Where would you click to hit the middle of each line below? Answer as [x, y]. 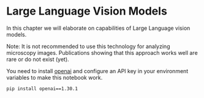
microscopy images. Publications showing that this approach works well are [102, 52]
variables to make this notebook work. [55, 77]
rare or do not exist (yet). [38, 59]
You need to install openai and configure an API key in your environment [97, 71]
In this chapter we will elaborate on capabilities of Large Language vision [98, 28]
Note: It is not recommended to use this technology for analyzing [88, 46]
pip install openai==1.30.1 [42, 89]
